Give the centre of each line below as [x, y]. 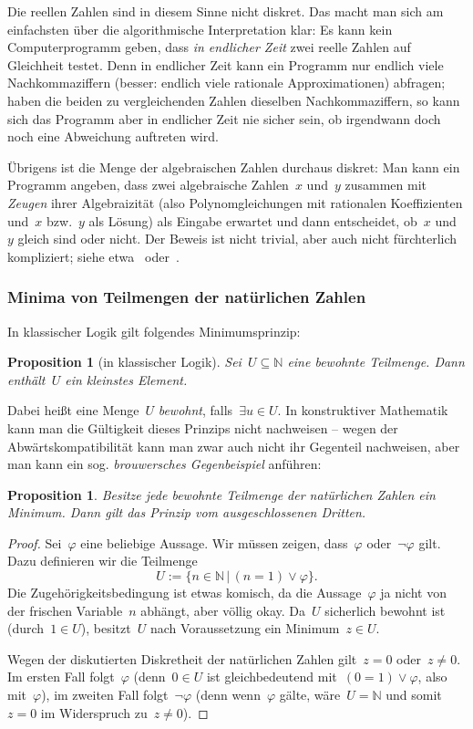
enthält [26, 379]
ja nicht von [413, 593]
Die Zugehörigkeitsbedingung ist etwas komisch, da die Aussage [185, 593]
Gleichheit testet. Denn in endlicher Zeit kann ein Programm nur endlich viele [226, 64]
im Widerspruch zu [94, 712]
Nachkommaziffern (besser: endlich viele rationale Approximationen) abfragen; [226, 83]
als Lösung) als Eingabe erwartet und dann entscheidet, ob [253, 220]
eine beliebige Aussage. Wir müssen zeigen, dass [214, 542]
